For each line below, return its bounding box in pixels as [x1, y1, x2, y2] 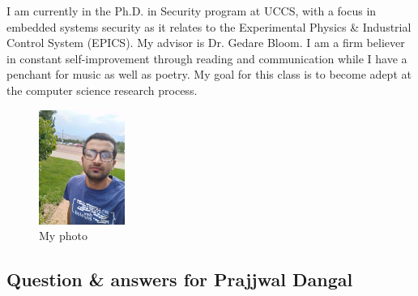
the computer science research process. [6, 81, 198, 98]
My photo [39, 227, 87, 244]
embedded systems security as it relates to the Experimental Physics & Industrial [6, 18, 412, 35]
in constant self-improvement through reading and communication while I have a [6, 49, 407, 66]
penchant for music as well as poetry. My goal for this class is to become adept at [6, 66, 412, 83]
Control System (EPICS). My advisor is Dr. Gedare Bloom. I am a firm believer [6, 34, 405, 51]
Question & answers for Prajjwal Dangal [6, 267, 353, 292]
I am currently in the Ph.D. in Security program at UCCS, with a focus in [6, 2, 377, 19]
